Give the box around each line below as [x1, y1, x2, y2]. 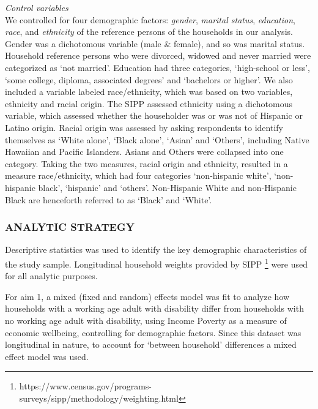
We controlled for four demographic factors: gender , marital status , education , [5, 13, 295, 26]
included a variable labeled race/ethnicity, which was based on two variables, [5, 85, 293, 98]
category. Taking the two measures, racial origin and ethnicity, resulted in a [5, 157, 288, 170]
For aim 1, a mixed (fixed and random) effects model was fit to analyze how [5, 290, 290, 302]
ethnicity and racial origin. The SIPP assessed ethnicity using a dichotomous [5, 97, 292, 110]
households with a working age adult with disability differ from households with [5, 302, 304, 315]
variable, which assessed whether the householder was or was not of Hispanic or [5, 109, 303, 122]
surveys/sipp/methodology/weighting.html [19, 391, 179, 404]
